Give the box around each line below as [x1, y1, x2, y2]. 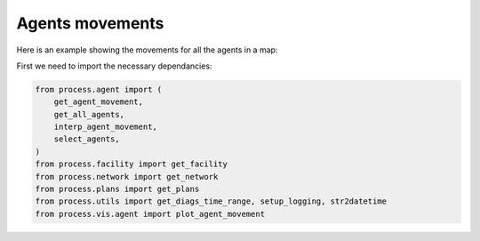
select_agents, [53, 134, 120, 144]
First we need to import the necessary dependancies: [16, 60, 212, 71]
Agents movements [16, 13, 164, 33]
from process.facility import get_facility [35, 159, 228, 169]
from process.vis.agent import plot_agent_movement [35, 209, 266, 219]
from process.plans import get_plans [35, 184, 200, 195]
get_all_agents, [53, 109, 124, 119]
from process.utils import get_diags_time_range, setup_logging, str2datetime [35, 197, 387, 206]
